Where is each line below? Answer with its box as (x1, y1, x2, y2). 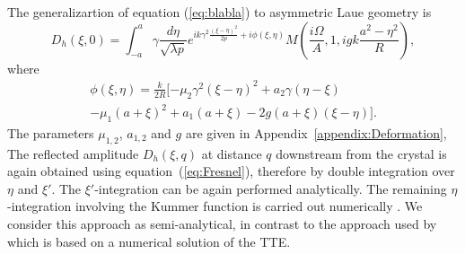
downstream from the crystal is (276, 144, 447, 162)
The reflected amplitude (7, 144, 139, 162)
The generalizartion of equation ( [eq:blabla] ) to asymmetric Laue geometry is (7, 3, 432, 21)
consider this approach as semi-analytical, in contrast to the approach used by (7, 215, 437, 233)
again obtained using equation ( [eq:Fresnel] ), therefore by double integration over (7, 162, 455, 180)
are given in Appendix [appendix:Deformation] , (185, 123, 447, 142)
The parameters (7, 123, 94, 142)
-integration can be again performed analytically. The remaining (94, 179, 447, 197)
